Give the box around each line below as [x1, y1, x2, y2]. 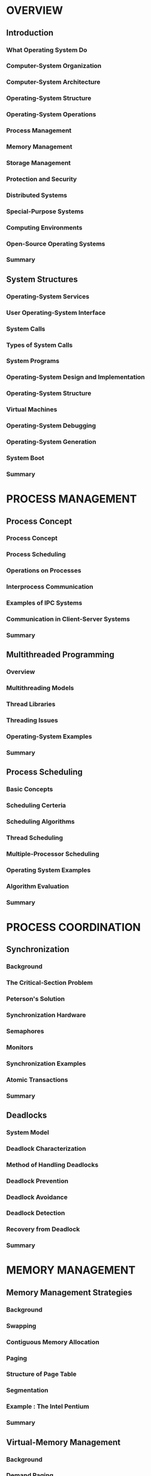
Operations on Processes [6, 567, 81, 575]
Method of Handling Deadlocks [6, 1160, 99, 1169]
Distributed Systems [6, 191, 68, 199]
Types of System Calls [6, 341, 73, 349]
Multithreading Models [6, 684, 74, 693]
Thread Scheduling [6, 833, 64, 842]
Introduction [6, 28, 54, 38]
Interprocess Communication [6, 582, 94, 591]
